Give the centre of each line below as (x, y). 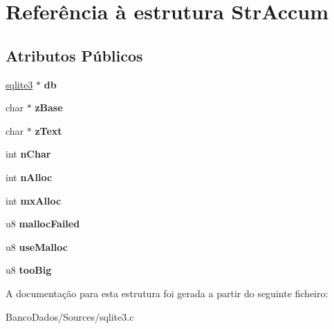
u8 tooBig (29, 270)
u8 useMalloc (37, 246)
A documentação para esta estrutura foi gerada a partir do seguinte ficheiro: (167, 293)
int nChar (28, 154)
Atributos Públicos (74, 55)
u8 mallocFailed (43, 224)
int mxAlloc (34, 200)
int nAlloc (29, 177)
